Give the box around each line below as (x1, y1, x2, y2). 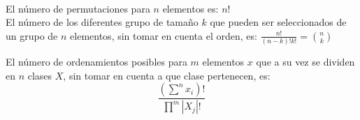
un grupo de (6, 28, 58, 43)
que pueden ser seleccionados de (210, 15, 347, 29)
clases (27, 68, 52, 82)
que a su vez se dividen (256, 54, 355, 69)
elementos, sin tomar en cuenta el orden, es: (70, 28, 257, 43)
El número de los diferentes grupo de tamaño (6, 15, 199, 29)
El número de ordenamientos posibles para (6, 54, 187, 69)
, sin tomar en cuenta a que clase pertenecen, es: (63, 68, 271, 82)
